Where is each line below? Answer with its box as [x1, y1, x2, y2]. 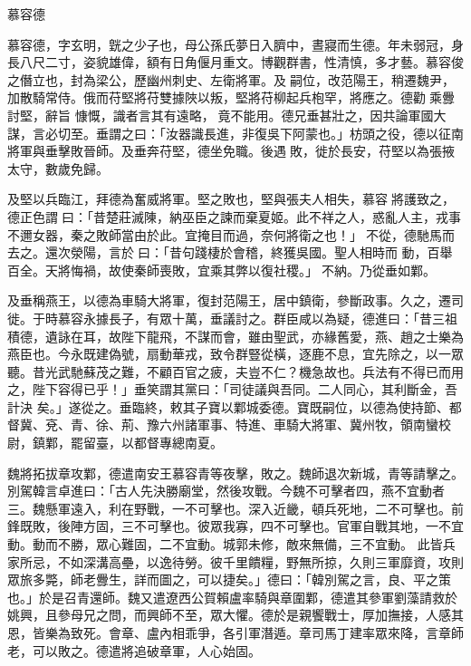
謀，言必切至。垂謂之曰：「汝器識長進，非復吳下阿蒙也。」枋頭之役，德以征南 [7, 123, 464, 142]
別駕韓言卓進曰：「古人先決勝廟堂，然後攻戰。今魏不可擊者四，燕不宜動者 [7, 481, 445, 500]
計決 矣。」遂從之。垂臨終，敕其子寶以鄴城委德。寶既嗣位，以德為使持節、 [7, 397, 449, 416]
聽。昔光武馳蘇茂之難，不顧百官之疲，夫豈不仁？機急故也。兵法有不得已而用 [7, 362, 464, 381]
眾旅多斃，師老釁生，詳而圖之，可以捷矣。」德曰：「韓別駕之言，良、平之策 [7, 570, 451, 589]
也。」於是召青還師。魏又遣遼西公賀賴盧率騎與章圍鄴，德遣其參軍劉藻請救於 [7, 587, 457, 606]
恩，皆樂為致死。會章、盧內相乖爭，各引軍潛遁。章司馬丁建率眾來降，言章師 [7, 623, 464, 642]
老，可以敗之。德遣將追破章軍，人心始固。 [7, 641, 261, 660]
